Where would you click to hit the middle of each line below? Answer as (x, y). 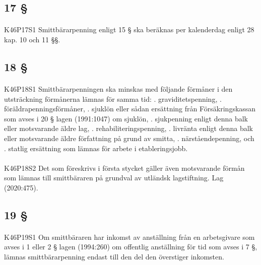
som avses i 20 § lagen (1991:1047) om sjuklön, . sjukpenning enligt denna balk (126, 118)
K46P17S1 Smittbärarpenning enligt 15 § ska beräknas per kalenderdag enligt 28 (129, 29)
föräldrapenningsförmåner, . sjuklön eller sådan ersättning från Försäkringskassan (130, 109)
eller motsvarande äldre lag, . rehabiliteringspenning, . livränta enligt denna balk (128, 128)
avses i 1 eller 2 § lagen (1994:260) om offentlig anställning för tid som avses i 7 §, (131, 247)
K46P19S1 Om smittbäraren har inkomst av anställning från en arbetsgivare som (129, 237)
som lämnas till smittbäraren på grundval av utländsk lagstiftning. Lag (114, 178)
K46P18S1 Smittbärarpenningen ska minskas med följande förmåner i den (118, 88)
